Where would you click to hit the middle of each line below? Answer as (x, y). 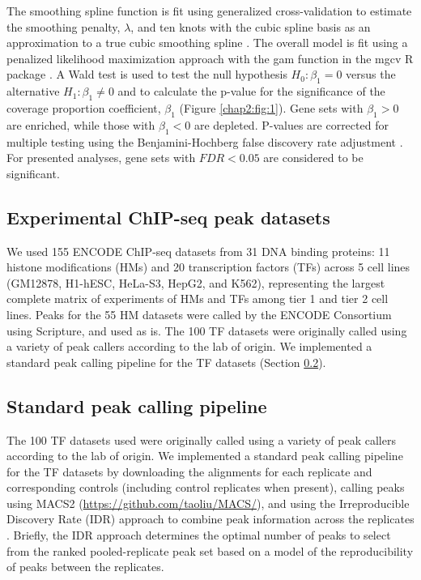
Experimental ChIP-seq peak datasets (168, 217)
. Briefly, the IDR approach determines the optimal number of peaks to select (199, 535)
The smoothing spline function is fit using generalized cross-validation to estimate (209, 11)
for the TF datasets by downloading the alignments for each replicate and (189, 471)
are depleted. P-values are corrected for (291, 124)
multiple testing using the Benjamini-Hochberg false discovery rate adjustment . (205, 141)
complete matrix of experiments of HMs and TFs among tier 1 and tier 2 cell (198, 299)
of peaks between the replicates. (85, 567)
